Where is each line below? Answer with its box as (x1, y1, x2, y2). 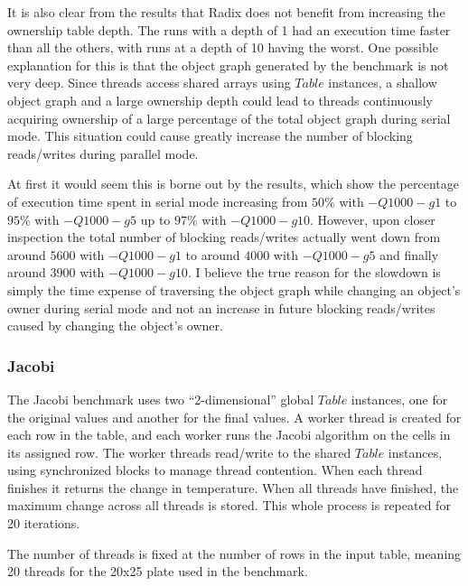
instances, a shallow (328, 73, 437, 92)
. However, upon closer (310, 209, 435, 228)
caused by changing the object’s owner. (7, 316, 223, 335)
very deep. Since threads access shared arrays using (7, 73, 291, 92)
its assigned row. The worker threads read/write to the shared (7, 442, 351, 461)
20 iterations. (7, 514, 80, 533)
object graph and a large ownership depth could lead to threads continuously (7, 90, 433, 109)
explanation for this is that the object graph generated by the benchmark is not (7, 55, 449, 74)
